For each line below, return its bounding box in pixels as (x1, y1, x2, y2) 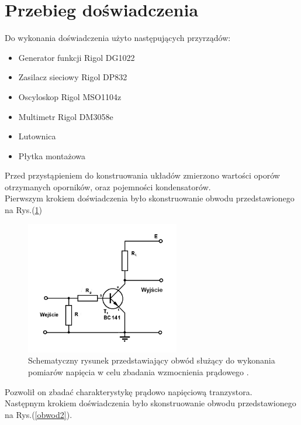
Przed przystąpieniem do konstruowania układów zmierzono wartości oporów (5, 169, 280, 181)
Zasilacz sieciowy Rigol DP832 (18, 71, 127, 83)
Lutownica (18, 130, 56, 142)
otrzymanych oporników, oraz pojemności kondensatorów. (5, 180, 211, 193)
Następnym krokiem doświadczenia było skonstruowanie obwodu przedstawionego (5, 397, 296, 409)
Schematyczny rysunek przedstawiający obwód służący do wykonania (28, 354, 275, 366)
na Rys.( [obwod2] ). (5, 408, 72, 420)
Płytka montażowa (18, 149, 85, 162)
